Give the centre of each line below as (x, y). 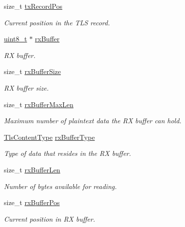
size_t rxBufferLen (32, 169)
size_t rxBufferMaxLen (39, 104)
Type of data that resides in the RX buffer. (68, 153)
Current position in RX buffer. (50, 218)
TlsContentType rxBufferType (49, 137)
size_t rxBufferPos (32, 202)
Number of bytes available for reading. (60, 186)
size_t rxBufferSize (33, 71)
